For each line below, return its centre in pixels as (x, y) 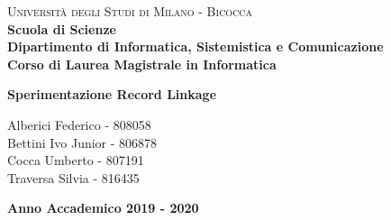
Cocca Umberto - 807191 (76, 160)
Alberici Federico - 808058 (79, 124)
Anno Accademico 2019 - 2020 (103, 208)
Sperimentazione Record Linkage (112, 94)
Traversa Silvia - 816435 (73, 177)
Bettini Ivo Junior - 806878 (82, 142)
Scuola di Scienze (62, 28)
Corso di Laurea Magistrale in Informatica (142, 64)
